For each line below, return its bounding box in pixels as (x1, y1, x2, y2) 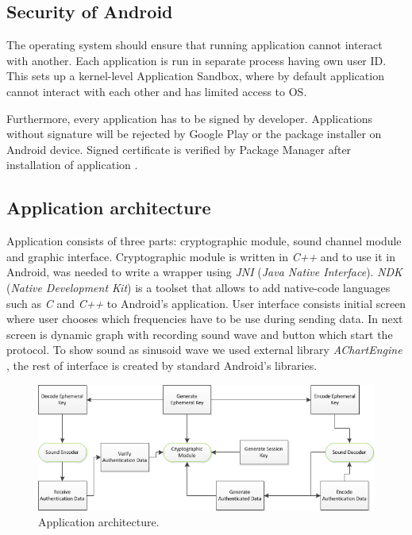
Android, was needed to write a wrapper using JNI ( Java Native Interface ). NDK (6, 264, 402, 280)
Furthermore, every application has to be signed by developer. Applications (6, 110, 373, 126)
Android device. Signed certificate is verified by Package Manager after (6, 140, 352, 157)
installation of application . (6, 156, 138, 173)
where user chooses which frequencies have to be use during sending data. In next (6, 310, 403, 327)
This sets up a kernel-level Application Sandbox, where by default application (6, 67, 384, 84)
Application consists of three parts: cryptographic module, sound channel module (6, 233, 402, 249)
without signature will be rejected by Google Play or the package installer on (6, 125, 382, 142)
